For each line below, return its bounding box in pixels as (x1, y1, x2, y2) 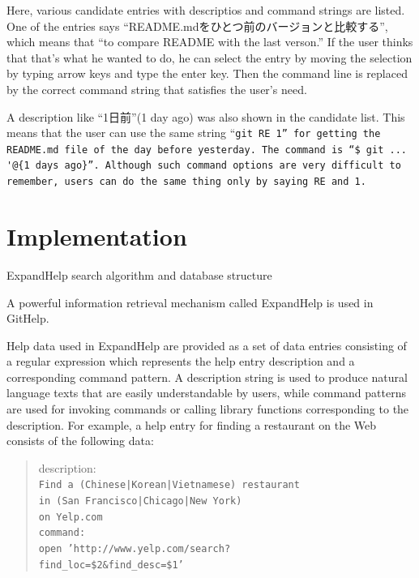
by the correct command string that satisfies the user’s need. (6, 80, 307, 97)
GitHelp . (6, 310, 49, 327)
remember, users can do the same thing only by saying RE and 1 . (6, 176, 366, 188)
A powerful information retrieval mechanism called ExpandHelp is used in (6, 293, 374, 310)
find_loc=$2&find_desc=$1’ (38, 559, 184, 571)
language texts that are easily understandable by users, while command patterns (6, 384, 406, 401)
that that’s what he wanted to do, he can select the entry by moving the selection (6, 49, 413, 66)
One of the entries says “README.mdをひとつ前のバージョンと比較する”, (6, 17, 388, 34)
